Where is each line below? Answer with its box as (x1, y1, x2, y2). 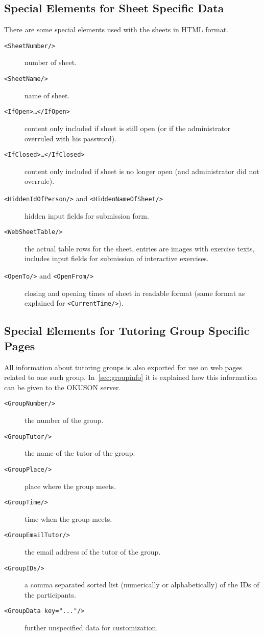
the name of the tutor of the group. (25, 448, 135, 458)
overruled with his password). (25, 133, 117, 143)
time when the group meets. (25, 513, 112, 524)
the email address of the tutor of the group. (25, 546, 161, 557)
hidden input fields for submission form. (25, 210, 149, 221)
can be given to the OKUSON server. (4, 381, 121, 392)
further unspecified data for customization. (25, 622, 158, 633)
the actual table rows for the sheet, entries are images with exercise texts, (25, 243, 255, 253)
